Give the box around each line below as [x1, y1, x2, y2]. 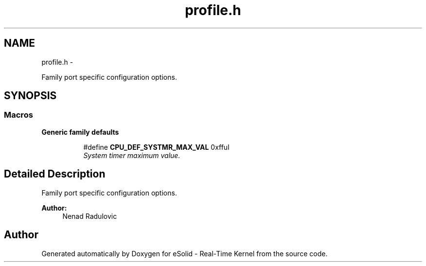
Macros [4, 110, 33, 120]
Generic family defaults [41, 127, 119, 136]
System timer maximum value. [83, 151, 180, 160]
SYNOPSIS [4, 89, 57, 102]
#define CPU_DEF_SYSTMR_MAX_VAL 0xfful [83, 142, 230, 151]
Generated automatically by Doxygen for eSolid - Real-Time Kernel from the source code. [41, 249, 328, 258]
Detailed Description [4, 168, 106, 180]
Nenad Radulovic [62, 212, 117, 220]
